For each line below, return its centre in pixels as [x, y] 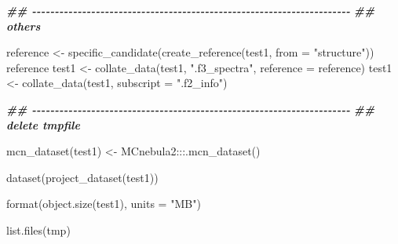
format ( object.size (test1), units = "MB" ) [104, 204]
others [24, 25]
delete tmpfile [43, 124]
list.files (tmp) [38, 229]
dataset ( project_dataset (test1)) [82, 177]
